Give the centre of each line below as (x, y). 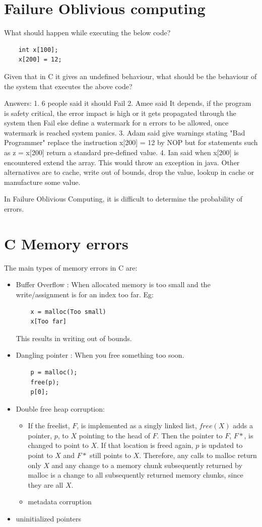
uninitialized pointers (49, 519)
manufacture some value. (42, 182)
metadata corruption (60, 502)
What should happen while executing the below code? (87, 32)
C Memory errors (66, 243)
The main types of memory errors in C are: (71, 267)
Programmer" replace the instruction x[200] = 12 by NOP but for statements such (131, 142)
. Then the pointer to (190, 435)
